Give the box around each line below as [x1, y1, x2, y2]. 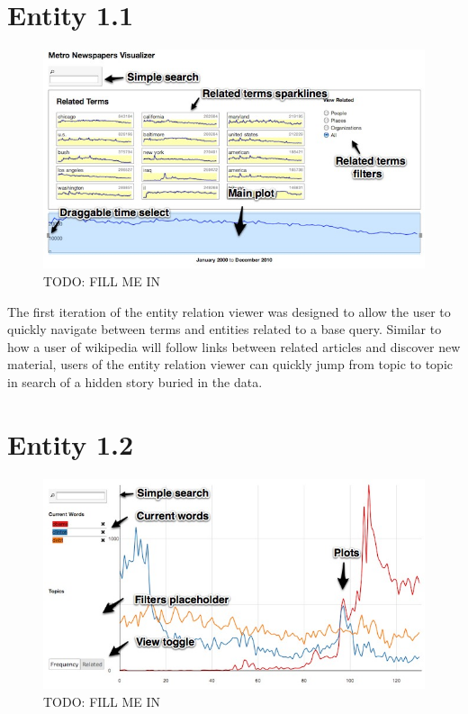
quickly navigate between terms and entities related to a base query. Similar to [7, 320, 442, 339]
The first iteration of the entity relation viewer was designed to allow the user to [7, 302, 451, 321]
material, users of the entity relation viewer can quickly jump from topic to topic [7, 355, 454, 374]
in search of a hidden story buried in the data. [7, 372, 263, 391]
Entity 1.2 [7, 425, 134, 462]
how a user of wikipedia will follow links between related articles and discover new [7, 337, 461, 356]
